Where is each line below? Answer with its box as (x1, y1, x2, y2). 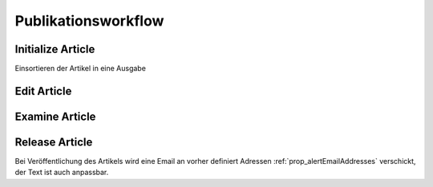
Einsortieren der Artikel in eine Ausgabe (14, 64, 146, 74)
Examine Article (14, 109, 96, 123)
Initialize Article (14, 42, 95, 56)
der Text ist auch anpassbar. (14, 168, 109, 177)
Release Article (14, 135, 93, 149)
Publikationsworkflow (14, 12, 164, 30)
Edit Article (14, 84, 72, 97)
